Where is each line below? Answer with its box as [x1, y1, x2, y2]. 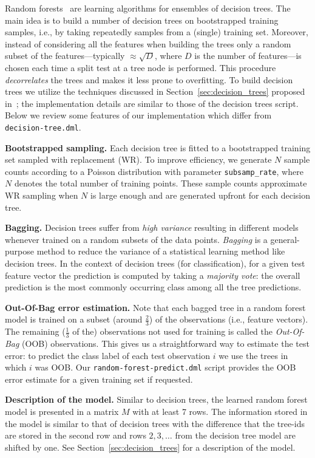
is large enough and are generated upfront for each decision [90, 189, 311, 202]
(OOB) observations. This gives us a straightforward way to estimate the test [22, 337, 310, 350]
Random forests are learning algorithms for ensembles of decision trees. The [5, 2, 291, 14]
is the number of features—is [194, 49, 302, 62]
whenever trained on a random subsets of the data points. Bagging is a [5, 233, 268, 245]
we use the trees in [218, 349, 288, 361]
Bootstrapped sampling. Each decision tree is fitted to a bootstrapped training [5, 141, 311, 154]
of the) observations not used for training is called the [72, 325, 273, 338]
